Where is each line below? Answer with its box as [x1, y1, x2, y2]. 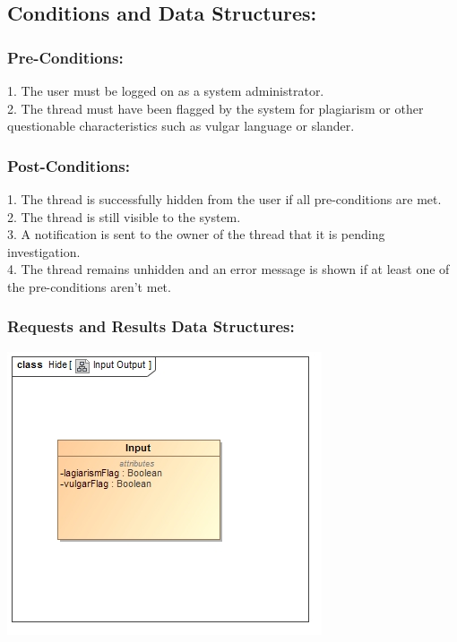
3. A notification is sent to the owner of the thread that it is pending [7, 225, 385, 244]
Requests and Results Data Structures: [7, 315, 295, 338]
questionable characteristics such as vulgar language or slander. [7, 116, 355, 135]
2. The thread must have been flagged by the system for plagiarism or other [7, 98, 424, 117]
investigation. [7, 242, 81, 261]
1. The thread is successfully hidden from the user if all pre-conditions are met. [7, 190, 442, 208]
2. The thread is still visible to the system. [7, 207, 241, 226]
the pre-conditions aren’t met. [7, 277, 171, 295]
